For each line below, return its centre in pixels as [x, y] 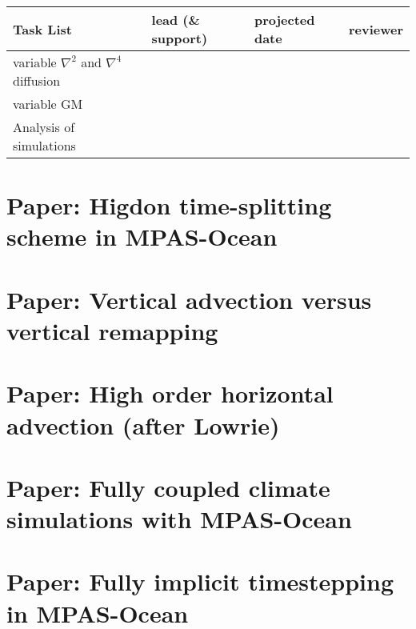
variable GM [48, 104]
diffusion [37, 80]
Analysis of [44, 127]
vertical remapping [112, 330]
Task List [42, 29]
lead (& [176, 20]
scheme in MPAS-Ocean [142, 236]
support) [180, 38]
